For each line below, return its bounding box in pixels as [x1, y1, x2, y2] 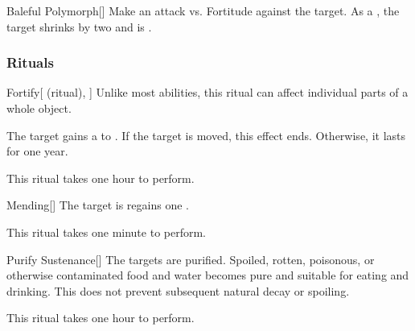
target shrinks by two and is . [6, 18, 152, 35]
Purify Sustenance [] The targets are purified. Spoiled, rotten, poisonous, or [6, 250, 375, 267]
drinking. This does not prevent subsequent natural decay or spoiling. [6, 282, 350, 299]
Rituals [6, 52, 54, 72]
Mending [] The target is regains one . [6, 197, 189, 213]
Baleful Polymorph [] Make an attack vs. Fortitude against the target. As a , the [6, 2, 400, 19]
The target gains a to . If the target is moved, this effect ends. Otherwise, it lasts [6, 126, 406, 143]
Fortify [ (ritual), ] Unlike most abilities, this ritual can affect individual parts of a [6, 84, 409, 101]
